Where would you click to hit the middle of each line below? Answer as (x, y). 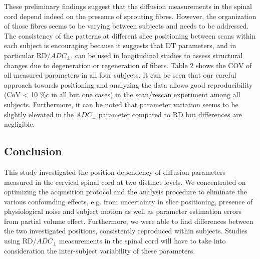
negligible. (20, 124)
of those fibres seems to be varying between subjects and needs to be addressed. (126, 26)
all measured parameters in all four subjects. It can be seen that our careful (120, 75)
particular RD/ (27, 55)
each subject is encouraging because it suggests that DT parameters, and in (120, 45)
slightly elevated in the (39, 114)
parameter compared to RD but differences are (170, 114)
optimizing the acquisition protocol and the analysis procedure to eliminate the (125, 192)
